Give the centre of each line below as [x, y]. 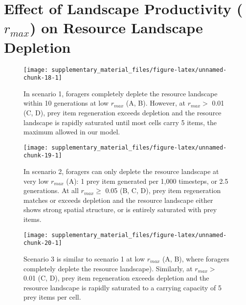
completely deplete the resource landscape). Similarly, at [108, 268]
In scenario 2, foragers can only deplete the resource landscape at [121, 171]
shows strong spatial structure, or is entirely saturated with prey [120, 209]
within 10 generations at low [66, 103]
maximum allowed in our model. [72, 132]
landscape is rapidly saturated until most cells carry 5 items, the [120, 122]
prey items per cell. [52, 297]
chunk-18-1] [43, 78]
